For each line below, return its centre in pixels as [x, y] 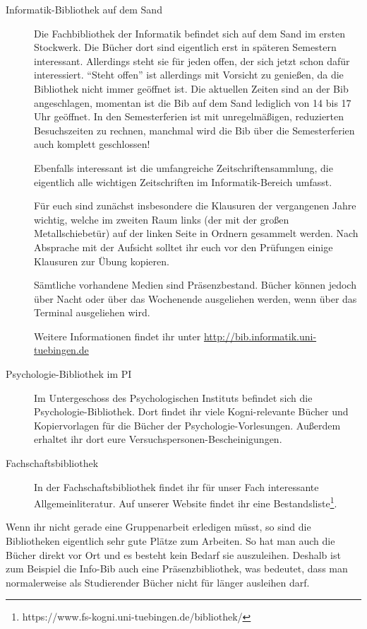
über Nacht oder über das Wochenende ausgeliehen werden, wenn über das [195, 298]
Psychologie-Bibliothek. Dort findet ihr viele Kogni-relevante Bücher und [191, 411]
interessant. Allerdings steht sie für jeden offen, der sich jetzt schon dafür [192, 60]
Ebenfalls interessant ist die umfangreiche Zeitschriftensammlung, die [183, 167]
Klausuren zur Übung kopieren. [102, 261]
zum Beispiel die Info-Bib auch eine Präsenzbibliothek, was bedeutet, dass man [177, 569]
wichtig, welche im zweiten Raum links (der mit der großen [162, 219]
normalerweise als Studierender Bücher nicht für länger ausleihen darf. [158, 582]
